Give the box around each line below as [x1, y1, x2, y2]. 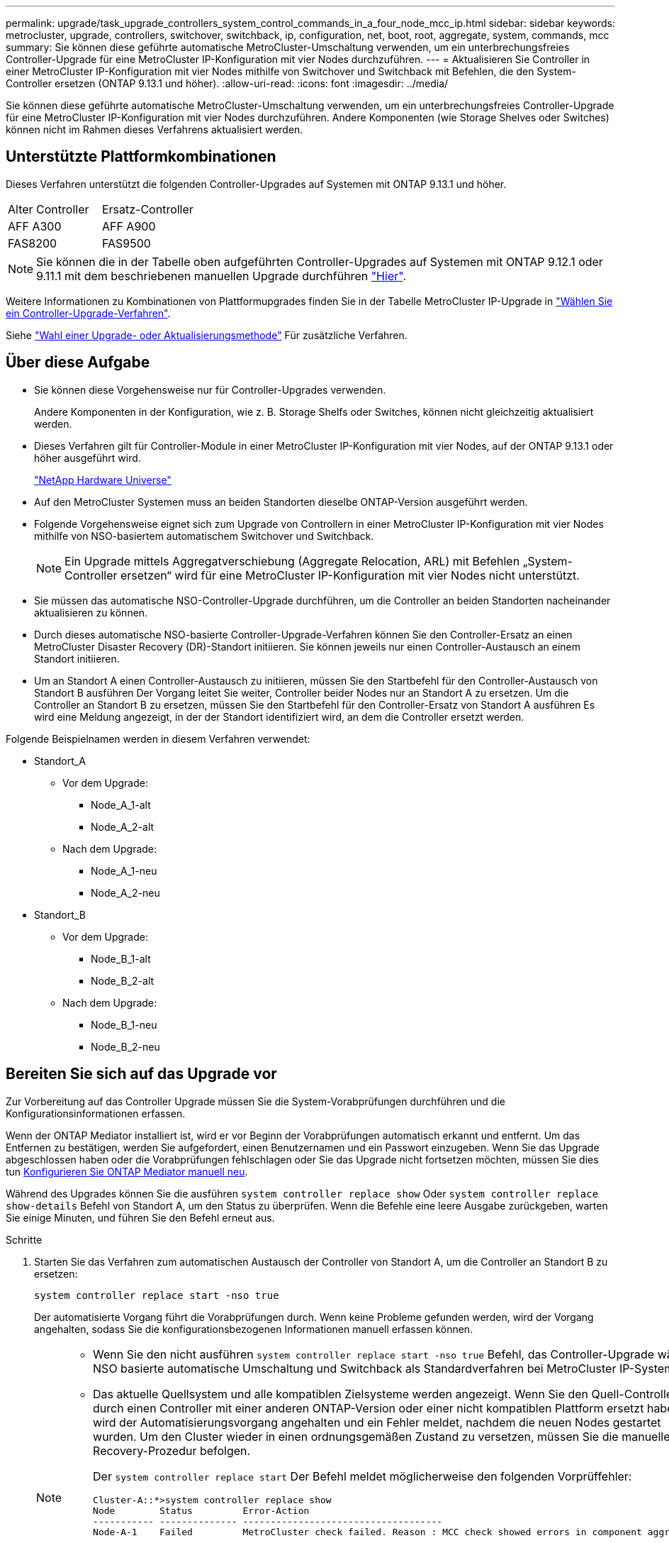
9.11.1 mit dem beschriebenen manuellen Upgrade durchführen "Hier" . [36, 268, 406, 283]
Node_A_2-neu [91, 886, 160, 899]
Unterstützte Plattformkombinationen [6, 148, 276, 166]
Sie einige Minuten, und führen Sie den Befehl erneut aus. [6, 1211, 275, 1224]
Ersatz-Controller [101, 201, 193, 216]
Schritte [6, 1233, 43, 1246]
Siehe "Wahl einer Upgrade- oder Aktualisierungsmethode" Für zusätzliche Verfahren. [6, 328, 407, 341]
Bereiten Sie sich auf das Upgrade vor [6, 1065, 277, 1083]
